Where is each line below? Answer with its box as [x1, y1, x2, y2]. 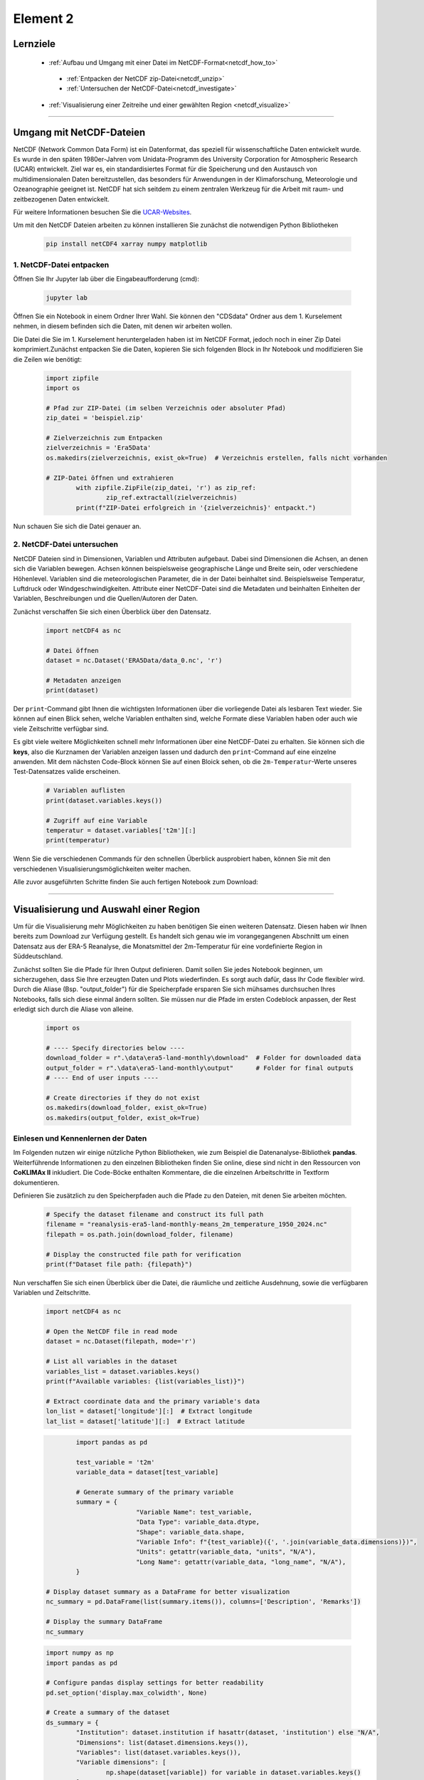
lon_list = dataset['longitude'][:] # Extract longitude [46, 1407, 253, 1415]
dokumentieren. [13, 1178, 60, 1187]
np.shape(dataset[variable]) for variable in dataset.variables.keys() [105, 1768, 361, 1776]
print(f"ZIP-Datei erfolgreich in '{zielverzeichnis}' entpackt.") [75, 503, 317, 512]
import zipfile [46, 374, 99, 382]
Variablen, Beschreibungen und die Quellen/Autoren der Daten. [13, 595, 198, 603]
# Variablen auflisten [46, 787, 125, 795]
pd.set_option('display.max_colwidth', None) [46, 1688, 208, 1697]
